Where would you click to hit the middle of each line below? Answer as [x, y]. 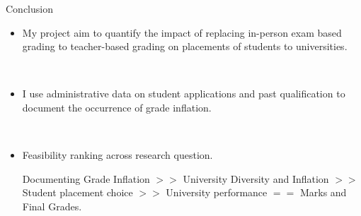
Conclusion [29, 8]
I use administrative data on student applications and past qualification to [184, 94]
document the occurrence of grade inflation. [117, 107]
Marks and [323, 192]
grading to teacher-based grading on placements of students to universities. [185, 46]
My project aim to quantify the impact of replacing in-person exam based [182, 32]
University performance [217, 192]
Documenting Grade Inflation [86, 178]
